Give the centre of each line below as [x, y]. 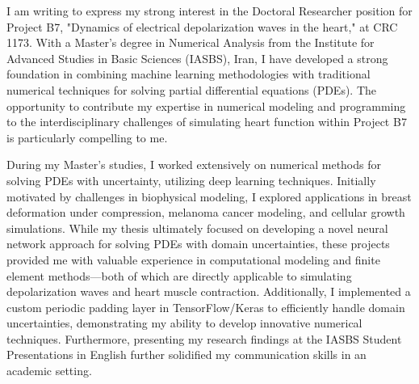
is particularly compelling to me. [87, 137]
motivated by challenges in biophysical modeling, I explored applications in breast [209, 196]
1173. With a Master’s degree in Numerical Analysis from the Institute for [191, 42]
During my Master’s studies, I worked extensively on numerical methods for [194, 165]
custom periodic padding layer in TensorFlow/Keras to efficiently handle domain [206, 307]
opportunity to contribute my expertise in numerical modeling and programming [206, 105]
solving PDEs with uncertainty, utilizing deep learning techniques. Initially [191, 180]
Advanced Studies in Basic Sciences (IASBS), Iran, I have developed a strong [197, 58]
